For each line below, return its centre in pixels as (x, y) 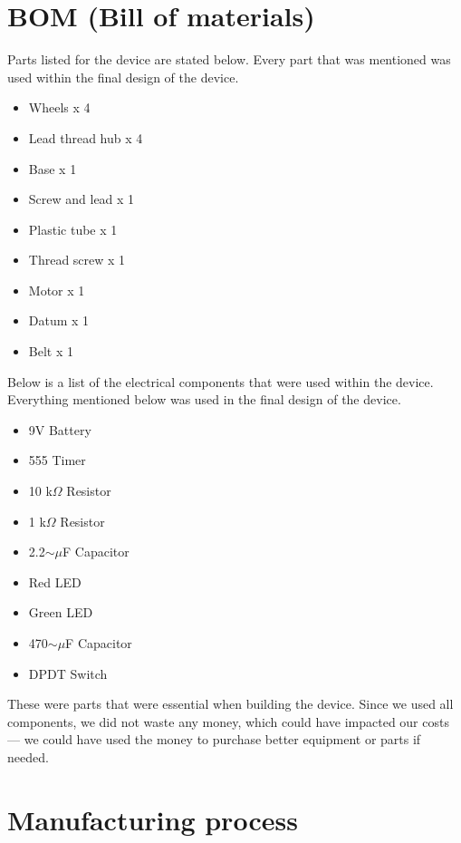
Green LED (61, 612)
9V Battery (60, 429)
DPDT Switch (68, 673)
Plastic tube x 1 (73, 229)
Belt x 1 (51, 351)
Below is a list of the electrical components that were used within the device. (221, 381)
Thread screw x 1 (77, 260)
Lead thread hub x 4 (86, 137)
